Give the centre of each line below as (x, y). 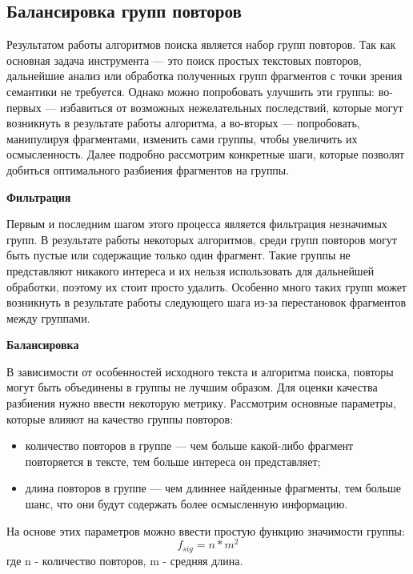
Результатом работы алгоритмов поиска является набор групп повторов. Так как (201, 44)
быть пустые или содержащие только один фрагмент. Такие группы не (178, 255)
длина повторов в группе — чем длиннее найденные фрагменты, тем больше (213, 488)
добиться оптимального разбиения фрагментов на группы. (148, 169)
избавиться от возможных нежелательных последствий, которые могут (232, 107)
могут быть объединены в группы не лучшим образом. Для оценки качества (192, 387)
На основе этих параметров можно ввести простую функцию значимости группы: (206, 530)
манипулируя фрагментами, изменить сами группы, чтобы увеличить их (182, 138)
